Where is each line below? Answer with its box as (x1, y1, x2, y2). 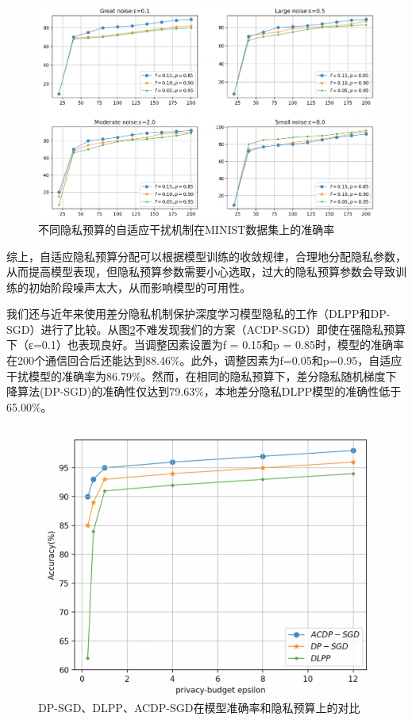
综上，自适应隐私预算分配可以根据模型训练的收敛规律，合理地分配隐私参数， (6, 247, 406, 264)
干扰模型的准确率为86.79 (6, 367, 132, 384)
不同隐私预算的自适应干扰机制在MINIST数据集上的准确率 (38, 220, 335, 237)
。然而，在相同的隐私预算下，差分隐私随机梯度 (141, 367, 386, 384)
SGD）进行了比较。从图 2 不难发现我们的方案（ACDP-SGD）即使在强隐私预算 (6, 320, 406, 337)
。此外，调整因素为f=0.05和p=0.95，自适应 (179, 352, 402, 369)
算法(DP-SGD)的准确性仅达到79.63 (17, 383, 195, 400)
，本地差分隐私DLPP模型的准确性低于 (203, 383, 402, 400)
